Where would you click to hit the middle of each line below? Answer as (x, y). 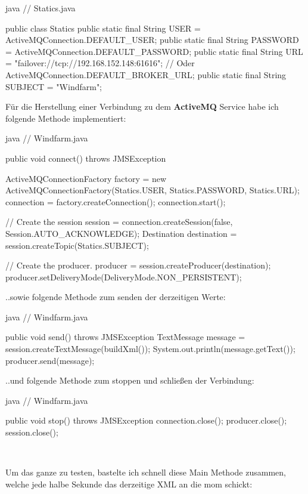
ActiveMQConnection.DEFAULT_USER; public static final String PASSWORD (152, 40)
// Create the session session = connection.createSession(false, (119, 222)
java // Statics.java (41, 8)
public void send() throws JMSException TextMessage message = (125, 337)
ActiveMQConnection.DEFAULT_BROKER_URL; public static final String (146, 74)
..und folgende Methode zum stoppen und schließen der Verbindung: (130, 380)
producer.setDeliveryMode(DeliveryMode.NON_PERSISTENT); (124, 277)
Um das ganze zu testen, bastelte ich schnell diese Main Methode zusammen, (146, 472)
